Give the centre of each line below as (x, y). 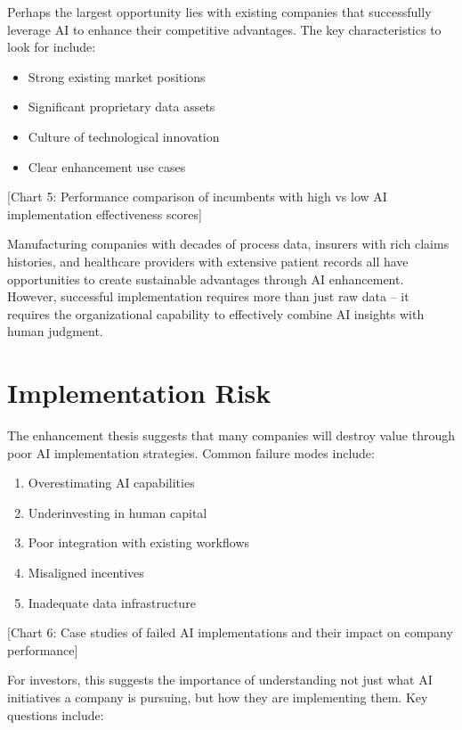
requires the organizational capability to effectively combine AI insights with (216, 313)
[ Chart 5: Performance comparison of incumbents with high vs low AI (197, 197)
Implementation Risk (139, 393)
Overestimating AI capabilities (111, 483)
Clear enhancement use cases (107, 166)
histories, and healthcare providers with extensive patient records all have (208, 261)
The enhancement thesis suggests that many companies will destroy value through (231, 435)
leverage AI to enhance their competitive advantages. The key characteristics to (224, 29)
